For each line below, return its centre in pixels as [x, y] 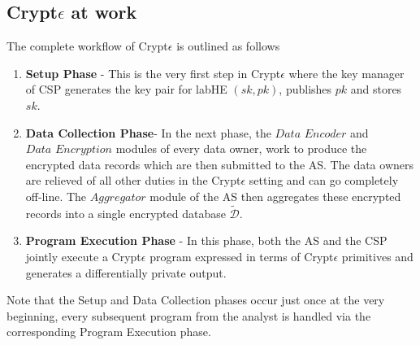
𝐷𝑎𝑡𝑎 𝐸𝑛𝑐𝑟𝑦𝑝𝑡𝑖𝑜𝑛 [69, 150]
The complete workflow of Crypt [87, 46]
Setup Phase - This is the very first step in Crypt [153, 73]
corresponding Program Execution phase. [109, 332]
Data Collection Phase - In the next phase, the [148, 132]
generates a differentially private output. [126, 272]
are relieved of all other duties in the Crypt [133, 180]
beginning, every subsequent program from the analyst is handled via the [189, 315]
